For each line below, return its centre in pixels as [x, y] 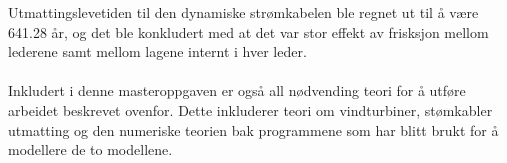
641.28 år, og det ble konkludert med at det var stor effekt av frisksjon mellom [248, 31]
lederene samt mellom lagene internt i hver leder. [157, 51]
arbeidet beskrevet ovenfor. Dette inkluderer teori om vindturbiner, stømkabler [250, 109]
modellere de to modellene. [90, 149]
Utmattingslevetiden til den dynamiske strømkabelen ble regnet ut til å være [243, 12]
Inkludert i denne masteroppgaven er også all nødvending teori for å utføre [237, 90]
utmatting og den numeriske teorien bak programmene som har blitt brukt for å [253, 129]
